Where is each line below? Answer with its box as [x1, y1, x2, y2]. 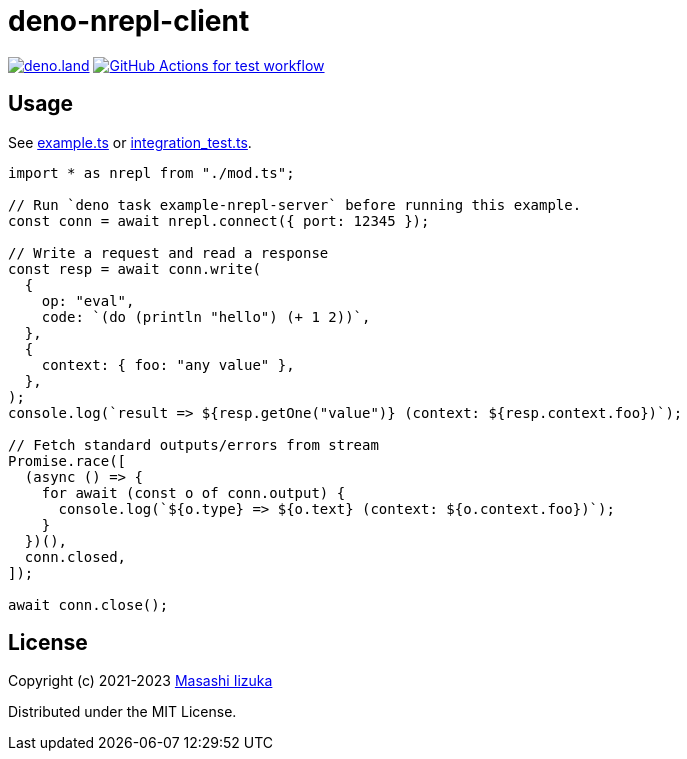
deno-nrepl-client [8, 4, 250, 38]
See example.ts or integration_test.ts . [8, 133, 252, 151]
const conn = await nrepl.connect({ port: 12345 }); [8, 212, 430, 229]
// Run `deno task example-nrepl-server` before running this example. [8, 196, 582, 213]
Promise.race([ [8, 452, 127, 469]
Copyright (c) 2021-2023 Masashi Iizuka [8, 672, 273, 690]
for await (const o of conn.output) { [41, 484, 346, 501]
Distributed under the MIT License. [8, 703, 237, 721]
